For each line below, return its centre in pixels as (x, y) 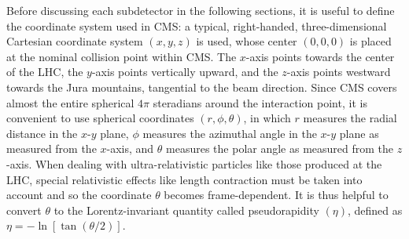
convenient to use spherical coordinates (100, 118)
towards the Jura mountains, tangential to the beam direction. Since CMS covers (202, 87)
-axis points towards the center (320, 56)
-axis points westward (339, 72)
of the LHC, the (45, 72)
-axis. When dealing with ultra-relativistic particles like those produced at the (194, 163)
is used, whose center (247, 41)
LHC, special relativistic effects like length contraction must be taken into (184, 179)
